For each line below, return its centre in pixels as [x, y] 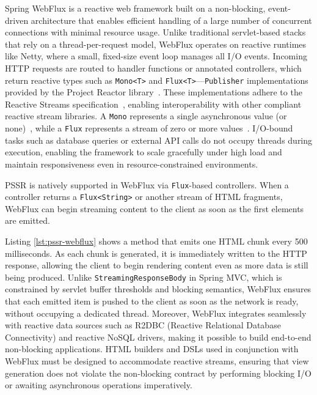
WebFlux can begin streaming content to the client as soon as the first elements [155, 208]
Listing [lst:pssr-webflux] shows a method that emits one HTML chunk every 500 [156, 241]
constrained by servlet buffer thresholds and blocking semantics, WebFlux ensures [158, 289]
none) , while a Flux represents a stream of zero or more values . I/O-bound [149, 128]
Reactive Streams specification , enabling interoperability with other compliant [153, 104]
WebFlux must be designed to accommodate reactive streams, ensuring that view [157, 361]
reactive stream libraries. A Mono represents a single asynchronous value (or [146, 116]
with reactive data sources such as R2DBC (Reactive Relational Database [143, 325]
